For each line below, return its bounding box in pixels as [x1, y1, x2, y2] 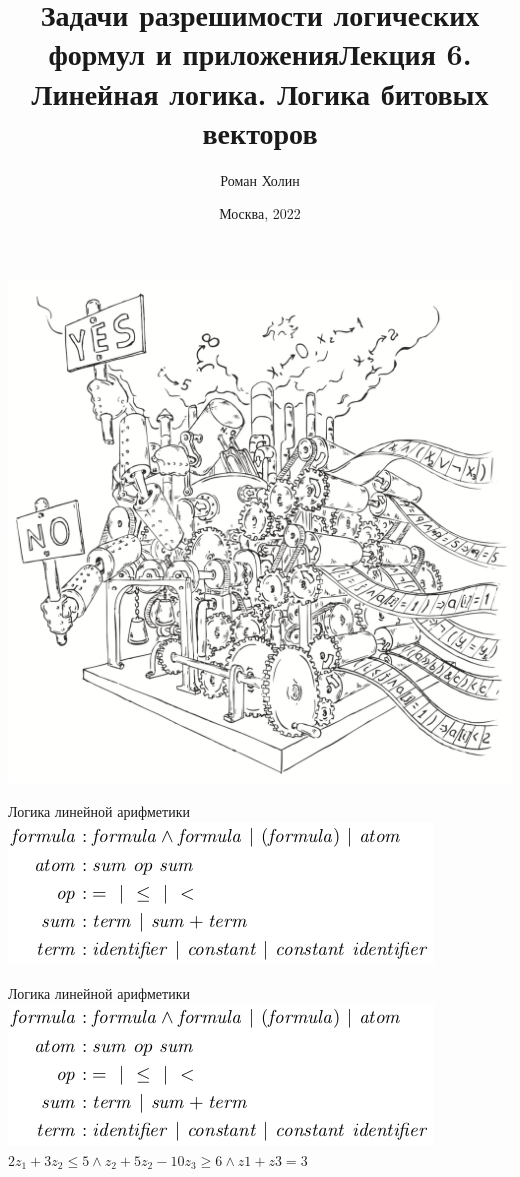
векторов [202, 111, 318, 152]
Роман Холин [220, 169, 300, 190]
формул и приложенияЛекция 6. [48, 33, 472, 74]
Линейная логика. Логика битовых [31, 72, 489, 113]
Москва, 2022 [219, 203, 301, 224]
